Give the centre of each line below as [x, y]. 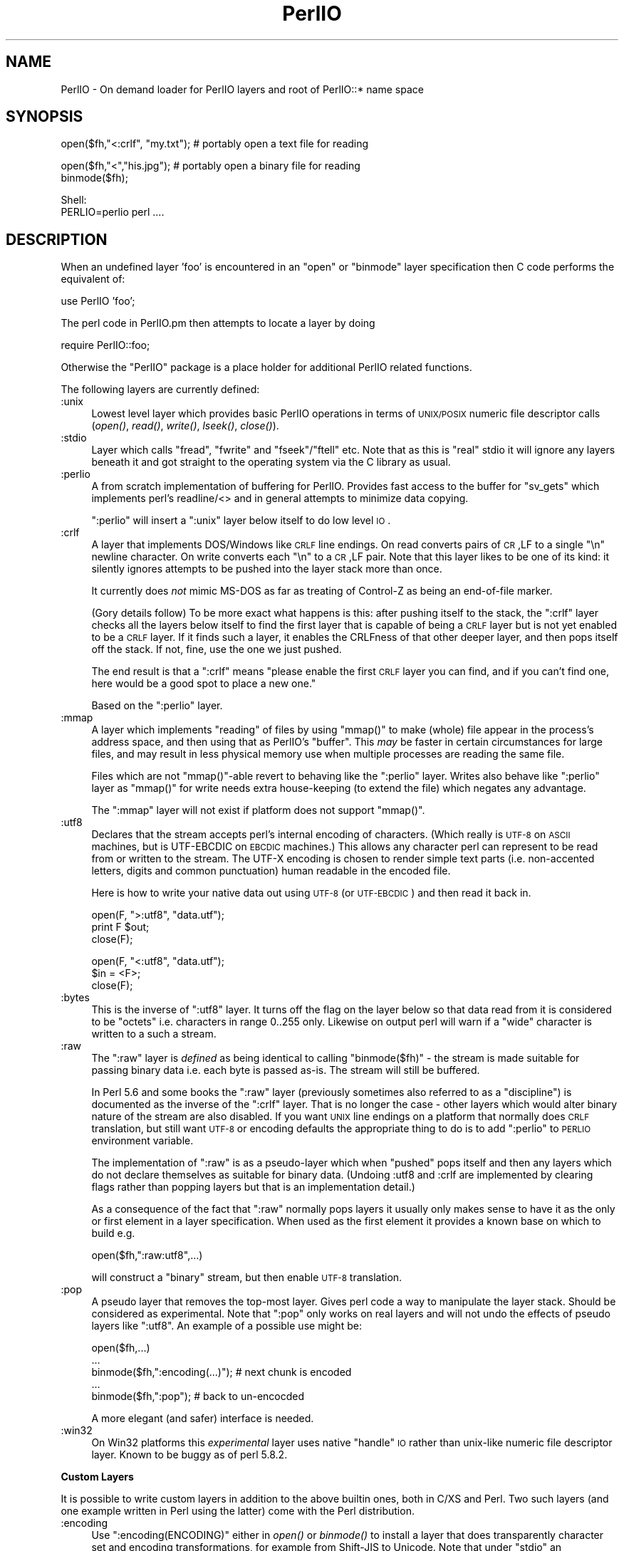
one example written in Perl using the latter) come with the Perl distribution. [238, 1511]
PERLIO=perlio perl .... [113, 212]
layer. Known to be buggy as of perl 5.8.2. [189, 1455]
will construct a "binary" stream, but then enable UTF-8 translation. [247, 1278]
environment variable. [142, 1141]
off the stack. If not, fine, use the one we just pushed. [217, 649]
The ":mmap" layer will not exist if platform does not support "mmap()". [258, 810]
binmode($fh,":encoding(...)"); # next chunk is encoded [222, 1372]
